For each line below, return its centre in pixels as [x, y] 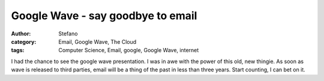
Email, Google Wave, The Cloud [97, 41]
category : [24, 41]
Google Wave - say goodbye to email [104, 16]
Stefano [68, 34]
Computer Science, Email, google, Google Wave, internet [129, 50]
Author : [21, 34]
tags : [18, 50]
